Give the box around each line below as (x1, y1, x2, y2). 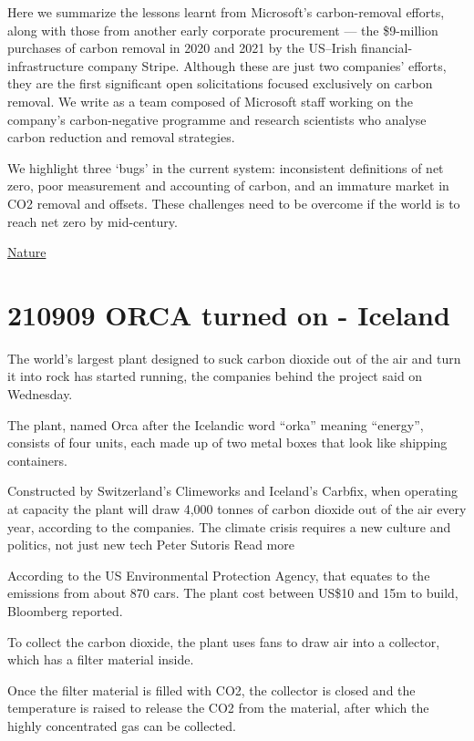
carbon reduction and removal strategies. (7, 128, 235, 147)
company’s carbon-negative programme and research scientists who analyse (7, 109, 427, 129)
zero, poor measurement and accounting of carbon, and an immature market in (7, 176, 449, 195)
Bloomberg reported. (7, 601, 123, 620)
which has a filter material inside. (7, 650, 194, 669)
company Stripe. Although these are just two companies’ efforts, (88, 56, 447, 75)
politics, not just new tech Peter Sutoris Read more (7, 535, 294, 554)
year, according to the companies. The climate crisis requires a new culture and (7, 517, 451, 536)
